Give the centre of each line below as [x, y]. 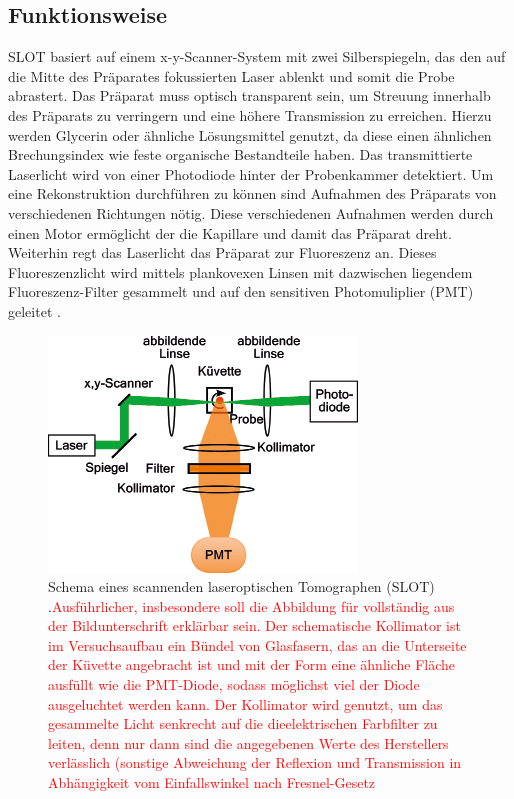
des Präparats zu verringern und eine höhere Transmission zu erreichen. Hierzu [250, 114]
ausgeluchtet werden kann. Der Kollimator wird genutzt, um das [245, 703]
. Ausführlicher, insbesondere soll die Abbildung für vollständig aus [251, 605]
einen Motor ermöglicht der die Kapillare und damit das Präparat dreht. [230, 232]
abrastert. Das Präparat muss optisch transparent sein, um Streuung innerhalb [249, 95]
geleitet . [34, 310]
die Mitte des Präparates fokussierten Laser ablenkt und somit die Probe [231, 75]
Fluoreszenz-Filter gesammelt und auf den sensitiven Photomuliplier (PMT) [241, 291]
